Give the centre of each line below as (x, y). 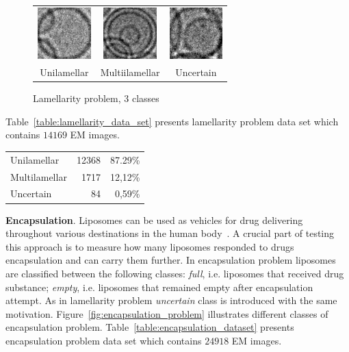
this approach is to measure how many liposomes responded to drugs (150, 246)
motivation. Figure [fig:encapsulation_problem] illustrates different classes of (167, 313)
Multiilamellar (130, 72)
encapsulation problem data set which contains (104, 340)
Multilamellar (39, 176)
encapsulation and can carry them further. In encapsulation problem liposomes (171, 260)
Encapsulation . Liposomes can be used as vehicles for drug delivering (154, 219)
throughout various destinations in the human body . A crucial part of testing (170, 233)
